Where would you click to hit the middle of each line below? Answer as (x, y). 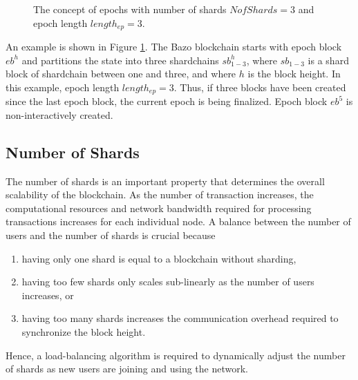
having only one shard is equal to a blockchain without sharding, (159, 258)
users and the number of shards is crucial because (111, 235)
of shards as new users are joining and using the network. (127, 369)
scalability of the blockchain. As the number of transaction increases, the (160, 194)
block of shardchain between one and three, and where (121, 74)
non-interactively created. (59, 114)
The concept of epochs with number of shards (130, 9)
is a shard (328, 60)
